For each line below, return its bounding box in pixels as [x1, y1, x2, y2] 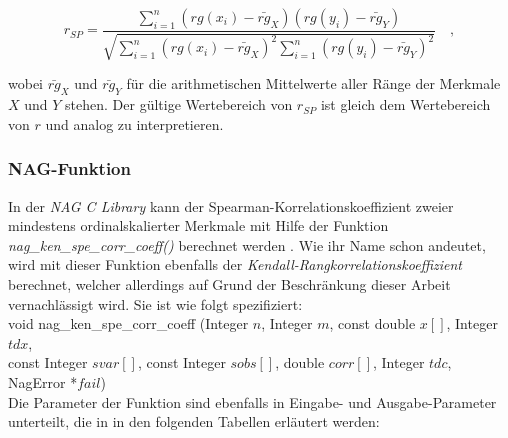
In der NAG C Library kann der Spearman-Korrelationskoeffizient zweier [8, 195, 454, 216]
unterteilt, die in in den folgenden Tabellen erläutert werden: [8, 411, 380, 432]
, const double [329, 313, 416, 334]
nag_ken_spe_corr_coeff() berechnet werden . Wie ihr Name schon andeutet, [8, 234, 486, 255]
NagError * [8, 371, 78, 392]
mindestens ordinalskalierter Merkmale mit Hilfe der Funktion [8, 215, 389, 236]
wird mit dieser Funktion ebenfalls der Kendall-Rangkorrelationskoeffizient [8, 254, 462, 275]
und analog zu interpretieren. [45, 113, 224, 134]
